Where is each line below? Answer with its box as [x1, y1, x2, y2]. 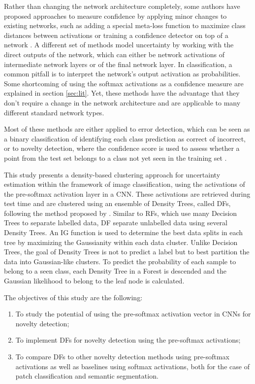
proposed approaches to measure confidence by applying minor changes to [4, 10, 227, 21]
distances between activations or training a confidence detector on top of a [4, 30, 228, 40]
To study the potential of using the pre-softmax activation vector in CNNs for [15, 309, 251, 319]
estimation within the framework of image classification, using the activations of [4, 179, 245, 189]
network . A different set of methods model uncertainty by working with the [4, 39, 234, 50]
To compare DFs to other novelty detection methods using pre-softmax [15, 351, 229, 361]
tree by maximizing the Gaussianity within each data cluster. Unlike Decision [4, 237, 238, 247]
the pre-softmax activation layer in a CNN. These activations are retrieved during [4, 188, 251, 199]
